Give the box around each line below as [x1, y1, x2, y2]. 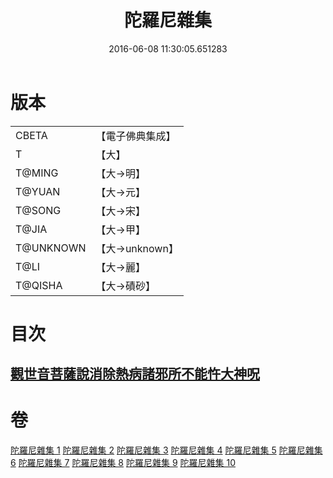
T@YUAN [15, 184, 61, 198]
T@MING [15, 166, 59, 180]
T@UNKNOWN [15, 241, 87, 255]
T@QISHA [15, 278, 63, 292]
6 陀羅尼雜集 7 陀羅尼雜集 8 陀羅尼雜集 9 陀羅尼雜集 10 [10, 457, 237, 469]
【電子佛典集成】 [95, 129, 177, 143]
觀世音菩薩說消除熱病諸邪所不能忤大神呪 [10, 366, 260, 383]
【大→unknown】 [95, 241, 179, 255]
